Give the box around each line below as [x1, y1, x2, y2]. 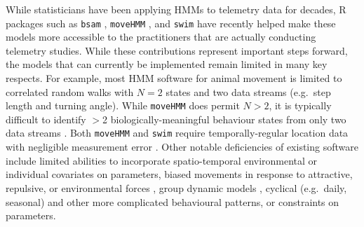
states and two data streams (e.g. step [166, 84, 331, 99]
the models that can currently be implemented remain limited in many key [6, 57, 328, 71]
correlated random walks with [6, 84, 134, 99]
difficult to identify [6, 111, 86, 126]
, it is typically [269, 98, 332, 113]
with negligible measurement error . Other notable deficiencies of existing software [6, 139, 358, 154]
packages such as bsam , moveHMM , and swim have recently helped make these [6, 15, 336, 30]
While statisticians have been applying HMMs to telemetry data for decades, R [6, 2, 346, 16]
